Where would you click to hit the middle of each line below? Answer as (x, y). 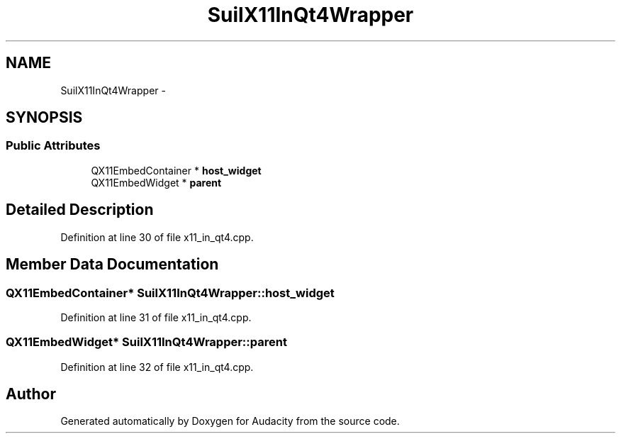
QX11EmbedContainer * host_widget (176, 170)
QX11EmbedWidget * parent (156, 182)
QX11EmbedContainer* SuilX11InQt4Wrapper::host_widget (170, 293)
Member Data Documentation (112, 265)
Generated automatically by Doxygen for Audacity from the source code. (230, 421)
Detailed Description (80, 210)
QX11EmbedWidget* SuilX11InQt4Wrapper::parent (146, 342)
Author (31, 394)
